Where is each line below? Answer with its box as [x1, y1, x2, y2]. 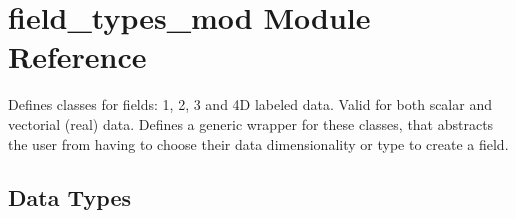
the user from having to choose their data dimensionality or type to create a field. [8, 133, 509, 154]
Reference [8, 36, 147, 77]
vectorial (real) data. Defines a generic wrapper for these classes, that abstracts [8, 113, 494, 134]
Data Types [8, 182, 131, 213]
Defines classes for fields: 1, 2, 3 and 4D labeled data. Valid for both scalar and [8, 94, 492, 115]
